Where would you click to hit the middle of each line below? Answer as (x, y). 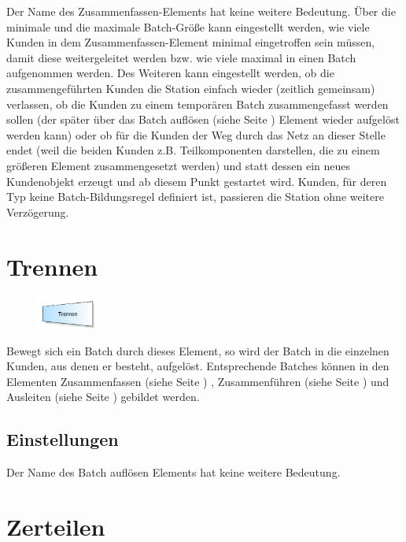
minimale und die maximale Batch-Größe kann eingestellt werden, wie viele (188, 26)
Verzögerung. (38, 212)
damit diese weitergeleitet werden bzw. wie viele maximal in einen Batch (181, 57)
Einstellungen (63, 439)
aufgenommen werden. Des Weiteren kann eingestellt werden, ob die (170, 73)
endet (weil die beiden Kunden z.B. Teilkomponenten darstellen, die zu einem (193, 150)
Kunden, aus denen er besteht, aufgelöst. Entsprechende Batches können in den (198, 366)
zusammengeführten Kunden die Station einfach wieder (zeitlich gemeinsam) (191, 88)
